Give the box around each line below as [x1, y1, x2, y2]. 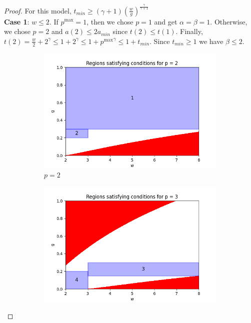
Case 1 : [4, 16, 29, 26]
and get [154, 16, 177, 26]
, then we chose [86, 16, 133, 26]
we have [199, 35, 223, 46]
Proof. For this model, [4, 5, 71, 15]
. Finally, [175, 26, 203, 36]
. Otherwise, [210, 16, 247, 26]
